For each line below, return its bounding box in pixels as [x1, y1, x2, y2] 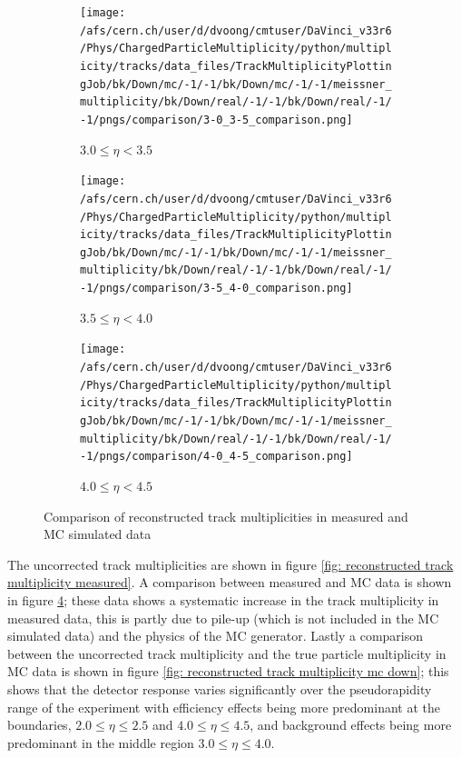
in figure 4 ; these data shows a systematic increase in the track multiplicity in [7, 590, 439, 609]
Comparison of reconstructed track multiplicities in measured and [44, 506, 408, 525]
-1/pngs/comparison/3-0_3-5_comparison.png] [80, 113, 353, 126]
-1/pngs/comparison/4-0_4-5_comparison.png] [80, 450, 353, 464]
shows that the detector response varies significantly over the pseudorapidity [7, 679, 432, 698]
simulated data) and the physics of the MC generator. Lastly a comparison [7, 626, 424, 645]
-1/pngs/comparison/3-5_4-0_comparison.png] [80, 282, 353, 295]
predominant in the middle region [7, 733, 194, 752]
